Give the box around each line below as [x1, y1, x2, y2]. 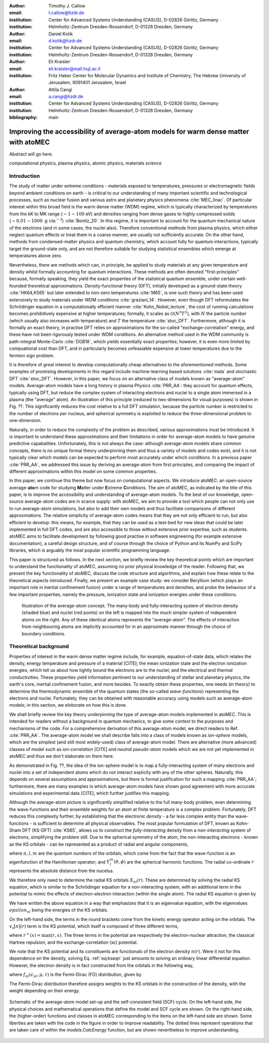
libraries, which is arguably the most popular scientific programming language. [9, 547, 171, 553]
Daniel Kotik [48, 30, 73, 37]
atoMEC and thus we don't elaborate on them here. [9, 753, 114, 759]
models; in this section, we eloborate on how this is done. [9, 702, 127, 708]
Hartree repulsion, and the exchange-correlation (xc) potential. [9, 939, 138, 945]
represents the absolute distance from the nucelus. [9, 868, 114, 874]
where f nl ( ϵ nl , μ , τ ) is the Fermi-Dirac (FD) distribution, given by [9, 972, 141, 979]
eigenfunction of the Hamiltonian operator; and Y [9, 859, 110, 865]
